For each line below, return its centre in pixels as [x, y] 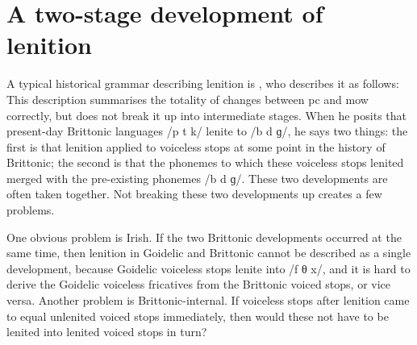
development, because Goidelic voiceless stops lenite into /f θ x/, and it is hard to [208, 268]
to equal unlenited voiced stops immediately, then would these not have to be [198, 316]
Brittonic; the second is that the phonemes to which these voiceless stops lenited [205, 162]
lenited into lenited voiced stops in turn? [107, 332]
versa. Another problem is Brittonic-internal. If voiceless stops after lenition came [208, 300]
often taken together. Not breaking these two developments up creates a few [194, 194]
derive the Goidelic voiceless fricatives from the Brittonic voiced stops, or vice [199, 284]
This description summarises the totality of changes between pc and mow [188, 99]
